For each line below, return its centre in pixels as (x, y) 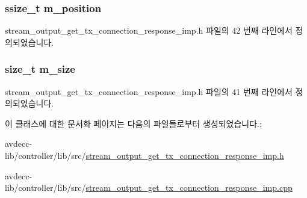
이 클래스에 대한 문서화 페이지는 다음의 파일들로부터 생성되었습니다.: (133, 123)
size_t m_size (40, 69)
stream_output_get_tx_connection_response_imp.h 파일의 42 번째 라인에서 (149, 30)
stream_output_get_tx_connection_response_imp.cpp (189, 187)
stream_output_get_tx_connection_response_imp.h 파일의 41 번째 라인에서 (149, 91)
